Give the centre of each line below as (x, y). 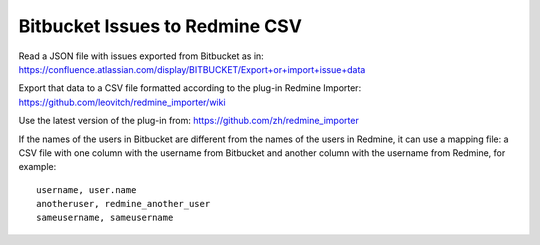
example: (37, 167)
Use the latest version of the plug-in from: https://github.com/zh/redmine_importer (188, 121)
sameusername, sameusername (105, 218)
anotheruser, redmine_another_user (123, 204)
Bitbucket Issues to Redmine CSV (160, 26)
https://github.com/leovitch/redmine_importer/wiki (122, 102)
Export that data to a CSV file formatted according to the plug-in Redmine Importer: (190, 88)
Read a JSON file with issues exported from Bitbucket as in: (141, 56)
